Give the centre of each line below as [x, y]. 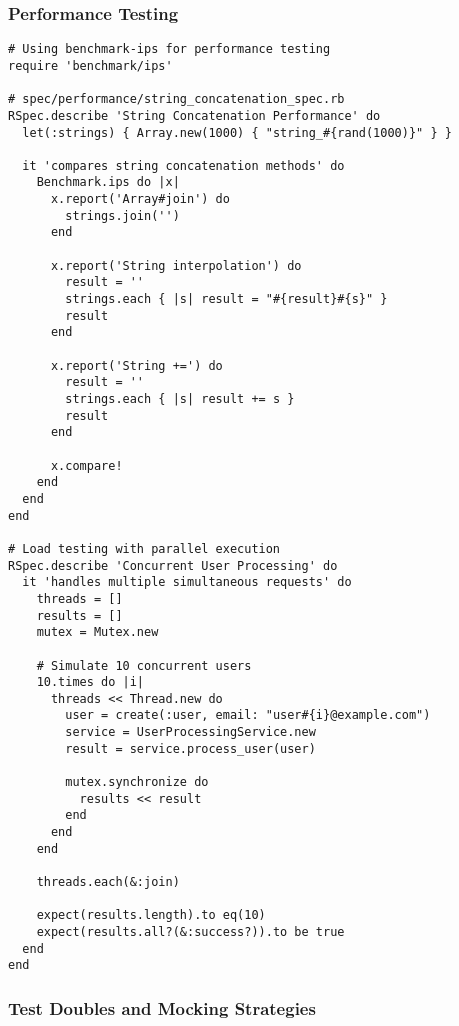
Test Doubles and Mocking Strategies [162, 1007]
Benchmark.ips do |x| [108, 182]
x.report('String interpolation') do [176, 265]
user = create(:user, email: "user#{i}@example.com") [248, 715]
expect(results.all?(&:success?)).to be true [190, 932]
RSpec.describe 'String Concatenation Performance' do [194, 115]
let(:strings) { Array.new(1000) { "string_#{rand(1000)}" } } [237, 132]
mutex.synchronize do [137, 782]
